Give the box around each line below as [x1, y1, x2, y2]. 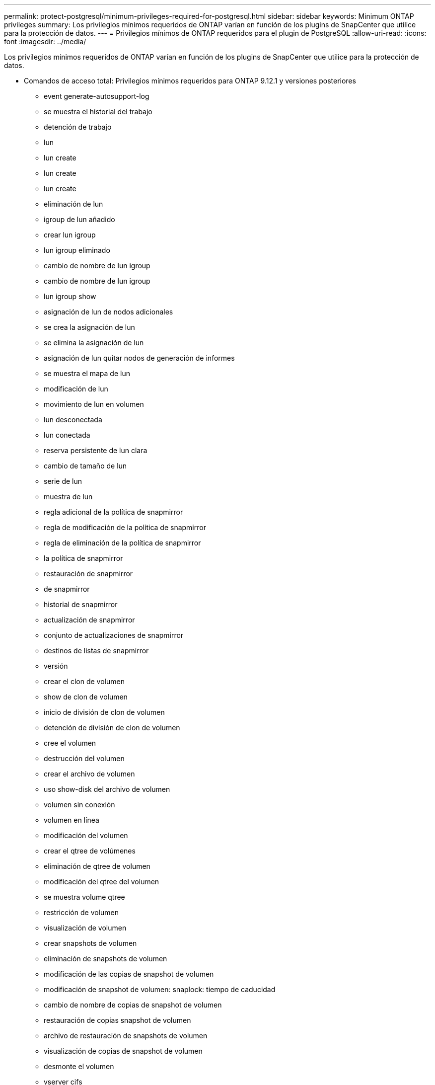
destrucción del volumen [44, 754, 125, 763]
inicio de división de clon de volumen [44, 708, 165, 716]
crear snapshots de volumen [44, 939, 137, 947]
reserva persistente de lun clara [44, 446, 147, 455]
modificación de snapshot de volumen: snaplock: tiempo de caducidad [44, 985, 276, 994]
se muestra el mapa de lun [44, 369, 130, 378]
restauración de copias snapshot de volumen [44, 1016, 191, 1024]
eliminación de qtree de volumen [44, 862, 150, 870]
